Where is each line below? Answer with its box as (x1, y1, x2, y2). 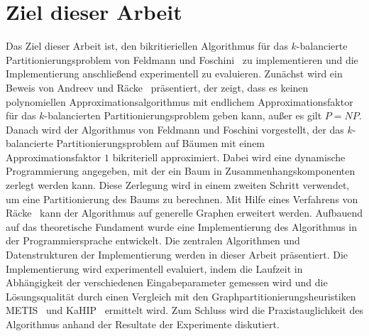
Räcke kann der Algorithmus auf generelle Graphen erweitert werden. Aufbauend (6, 205, 363, 220)
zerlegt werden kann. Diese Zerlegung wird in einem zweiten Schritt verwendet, (6, 178, 350, 193)
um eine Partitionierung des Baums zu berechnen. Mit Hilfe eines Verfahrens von (6, 191, 358, 206)
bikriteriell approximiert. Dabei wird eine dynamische (112, 149, 346, 164)
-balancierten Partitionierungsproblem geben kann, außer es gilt (44, 108, 322, 123)
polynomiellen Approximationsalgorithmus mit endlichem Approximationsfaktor (6, 94, 353, 109)
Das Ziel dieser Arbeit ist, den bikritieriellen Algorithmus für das (6, 38, 288, 53)
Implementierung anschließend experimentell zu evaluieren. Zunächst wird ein (6, 66, 343, 81)
